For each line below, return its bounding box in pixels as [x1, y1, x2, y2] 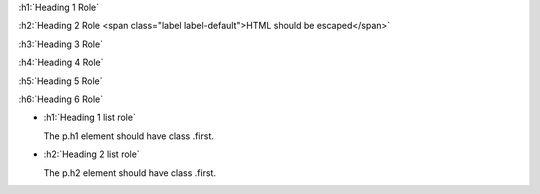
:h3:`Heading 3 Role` [18, 38, 104, 50]
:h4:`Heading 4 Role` [18, 56, 104, 69]
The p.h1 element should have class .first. [43, 130, 215, 142]
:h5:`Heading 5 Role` [18, 75, 104, 87]
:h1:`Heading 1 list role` [43, 111, 137, 124]
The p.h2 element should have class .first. [43, 166, 217, 179]
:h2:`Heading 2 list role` [43, 148, 140, 160]
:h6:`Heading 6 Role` [18, 93, 104, 105]
